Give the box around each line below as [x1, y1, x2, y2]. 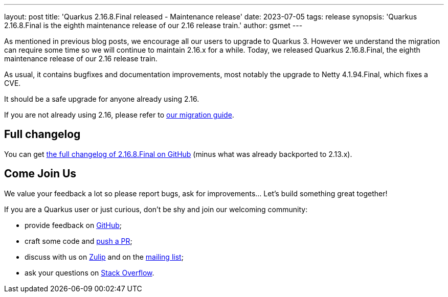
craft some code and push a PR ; [25, 236, 132, 245]
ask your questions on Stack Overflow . [25, 268, 154, 277]
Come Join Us [4, 167, 77, 180]
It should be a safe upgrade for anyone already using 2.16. [4, 95, 199, 103]
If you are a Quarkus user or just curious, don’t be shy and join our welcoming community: [4, 204, 308, 214]
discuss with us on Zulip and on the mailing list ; [25, 252, 184, 261]
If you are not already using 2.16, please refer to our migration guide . [4, 110, 234, 119]
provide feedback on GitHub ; [25, 220, 122, 230]
